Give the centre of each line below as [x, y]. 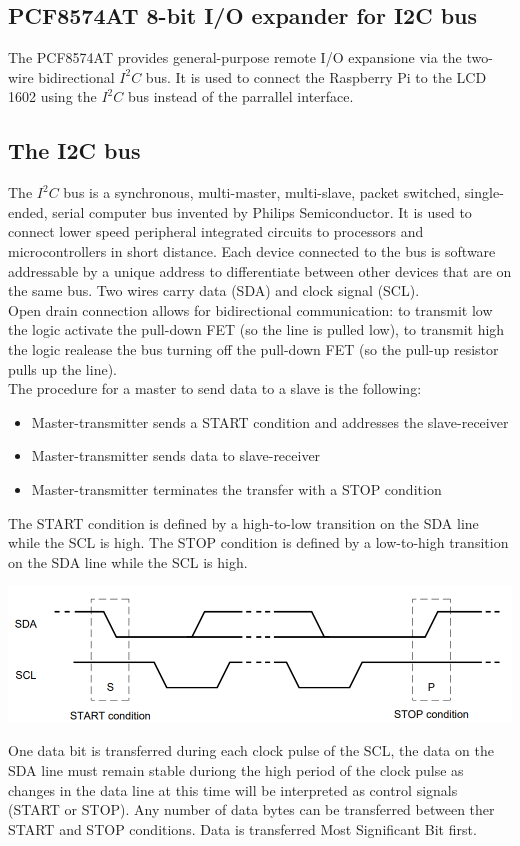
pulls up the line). [62, 368]
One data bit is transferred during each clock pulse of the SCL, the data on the [251, 750]
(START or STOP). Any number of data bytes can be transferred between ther [251, 809]
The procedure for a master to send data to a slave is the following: [215, 388]
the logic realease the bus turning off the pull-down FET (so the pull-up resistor [253, 348]
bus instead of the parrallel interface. [240, 96]
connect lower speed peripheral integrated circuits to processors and [216, 231]
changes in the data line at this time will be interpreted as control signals [233, 789]
